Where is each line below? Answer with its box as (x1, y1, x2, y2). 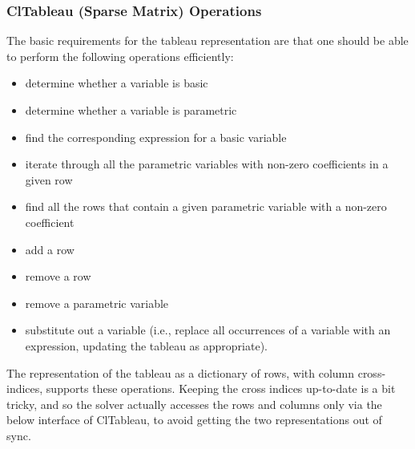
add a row (25, 241, 75, 257)
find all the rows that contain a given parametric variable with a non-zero (25, 198, 387, 215)
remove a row (25, 268, 91, 285)
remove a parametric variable (25, 294, 169, 311)
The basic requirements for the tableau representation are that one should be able (6, 32, 409, 49)
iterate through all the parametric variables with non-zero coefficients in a (25, 156, 389, 172)
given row (25, 171, 73, 188)
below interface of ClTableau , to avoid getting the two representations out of (6, 411, 382, 428)
